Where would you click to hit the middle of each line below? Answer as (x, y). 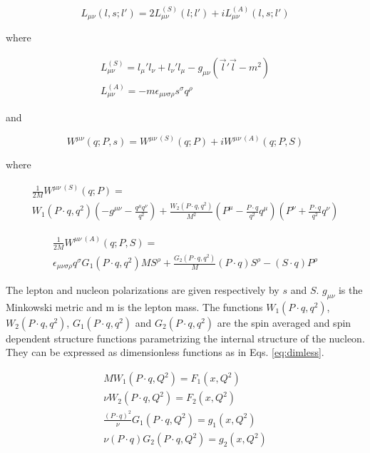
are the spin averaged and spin (284, 322)
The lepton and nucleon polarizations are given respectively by (143, 290)
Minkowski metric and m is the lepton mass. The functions (134, 306)
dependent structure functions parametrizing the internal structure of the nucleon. (185, 338)
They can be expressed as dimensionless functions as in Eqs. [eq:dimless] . (165, 352)
